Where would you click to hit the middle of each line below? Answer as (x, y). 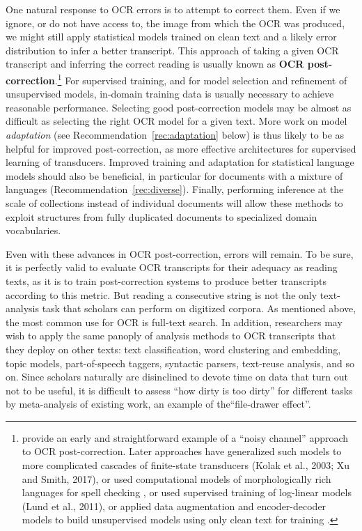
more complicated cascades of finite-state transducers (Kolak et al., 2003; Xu (186, 465)
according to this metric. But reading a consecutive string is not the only (162, 294)
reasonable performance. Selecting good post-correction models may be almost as (179, 107)
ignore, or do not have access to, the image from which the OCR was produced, (175, 23)
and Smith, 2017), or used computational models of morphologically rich (176, 478)
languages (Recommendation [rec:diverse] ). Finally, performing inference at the (175, 189)
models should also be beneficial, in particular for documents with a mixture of (174, 175)
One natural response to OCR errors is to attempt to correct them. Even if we (173, 9)
